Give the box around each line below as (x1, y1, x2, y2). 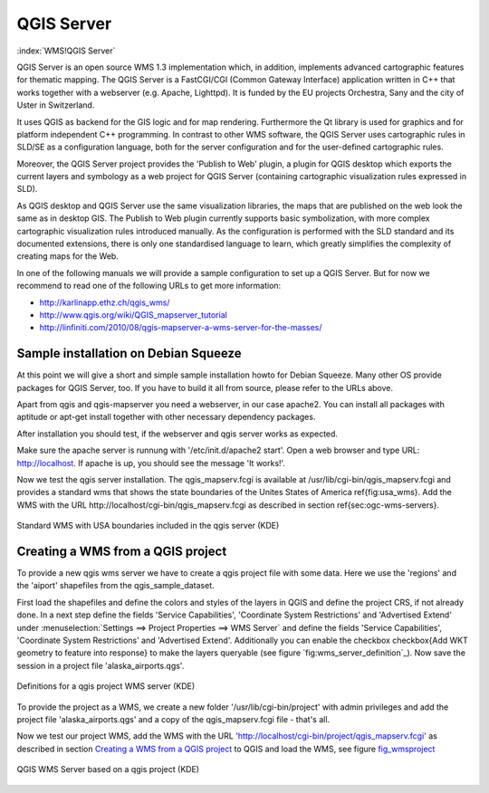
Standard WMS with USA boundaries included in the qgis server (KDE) (16, 521, 280, 531)
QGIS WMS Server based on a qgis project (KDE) (16, 764, 199, 775)
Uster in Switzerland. (16, 100, 95, 110)
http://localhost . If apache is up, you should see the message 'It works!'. (16, 457, 285, 468)
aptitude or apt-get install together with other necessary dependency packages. (16, 412, 316, 423)
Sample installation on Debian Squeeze (16, 346, 242, 361)
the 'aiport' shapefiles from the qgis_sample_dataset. (16, 580, 215, 591)
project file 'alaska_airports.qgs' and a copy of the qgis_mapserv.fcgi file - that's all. (16, 713, 331, 724)
